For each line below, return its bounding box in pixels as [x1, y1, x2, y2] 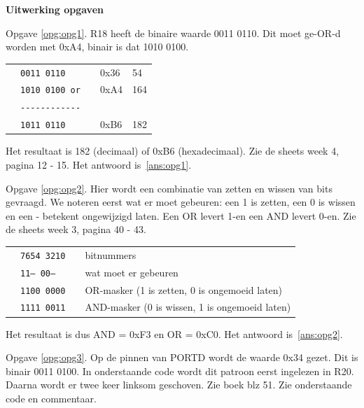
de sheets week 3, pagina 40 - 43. [6, 222, 146, 237]
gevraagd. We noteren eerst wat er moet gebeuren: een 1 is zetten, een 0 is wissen [6, 195, 356, 209]
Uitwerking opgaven [6, 2, 104, 16]
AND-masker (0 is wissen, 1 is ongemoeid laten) [85, 300, 291, 314]
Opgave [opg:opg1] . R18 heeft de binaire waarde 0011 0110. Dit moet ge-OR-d [6, 25, 341, 40]
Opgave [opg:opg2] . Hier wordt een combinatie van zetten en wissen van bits [6, 181, 332, 195]
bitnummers [85, 247, 136, 262]
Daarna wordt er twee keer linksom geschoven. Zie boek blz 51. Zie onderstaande [6, 377, 352, 392]
